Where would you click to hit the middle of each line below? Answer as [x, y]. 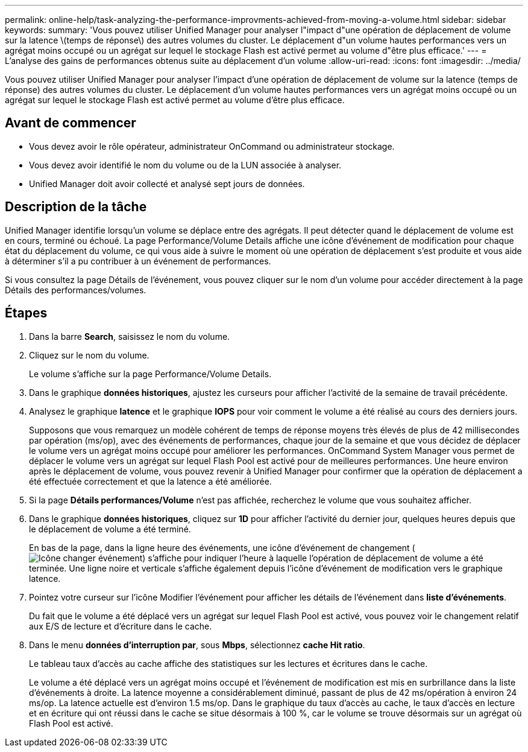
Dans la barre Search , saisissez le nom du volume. [130, 336]
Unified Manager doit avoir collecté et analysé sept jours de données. [167, 183]
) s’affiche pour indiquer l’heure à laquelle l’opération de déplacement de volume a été [313, 558]
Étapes [26, 313]
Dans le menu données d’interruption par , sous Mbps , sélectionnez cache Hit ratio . [197, 645]
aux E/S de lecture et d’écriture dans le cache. [121, 626]
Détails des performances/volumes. [76, 290]
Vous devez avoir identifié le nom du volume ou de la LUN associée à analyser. [185, 165]
